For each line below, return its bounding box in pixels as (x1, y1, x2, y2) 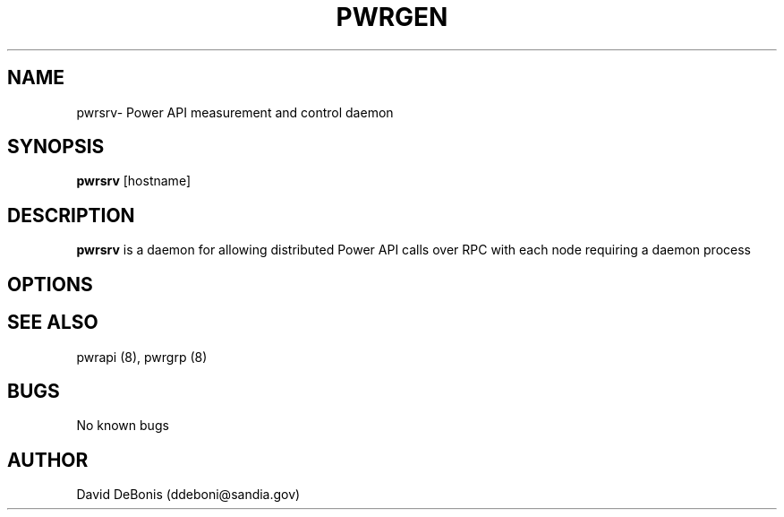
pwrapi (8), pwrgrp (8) (76, 349, 208, 365)
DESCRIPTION (7, 203, 135, 227)
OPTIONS (7, 272, 93, 296)
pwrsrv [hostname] (76, 173, 191, 189)
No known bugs (76, 418, 169, 434)
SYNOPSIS (7, 135, 105, 159)
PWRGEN (336, 2, 448, 32)
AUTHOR (7, 448, 89, 471)
